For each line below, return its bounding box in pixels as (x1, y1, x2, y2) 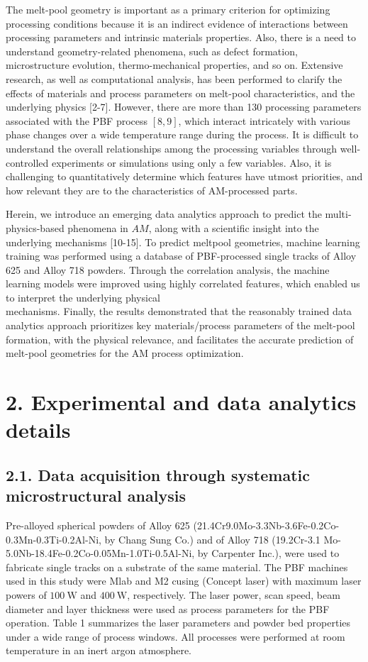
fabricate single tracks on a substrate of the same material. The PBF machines (6, 559, 348, 574)
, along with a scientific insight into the (148, 220, 319, 235)
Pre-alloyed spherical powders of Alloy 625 (6, 518, 190, 532)
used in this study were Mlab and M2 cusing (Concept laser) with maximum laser (6, 573, 362, 588)
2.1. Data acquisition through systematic (6, 463, 310, 485)
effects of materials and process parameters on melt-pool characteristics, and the (6, 85, 355, 100)
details (6, 415, 71, 444)
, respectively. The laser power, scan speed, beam (127, 587, 340, 602)
